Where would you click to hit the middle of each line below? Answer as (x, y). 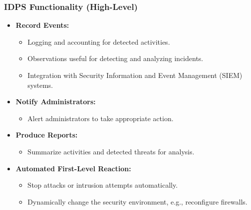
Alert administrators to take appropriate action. (100, 118)
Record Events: (42, 25)
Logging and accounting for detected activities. (99, 41)
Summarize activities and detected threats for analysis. (111, 151)
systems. (40, 85)
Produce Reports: (47, 135)
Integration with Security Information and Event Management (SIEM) (135, 75)
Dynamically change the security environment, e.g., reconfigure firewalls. (137, 201)
